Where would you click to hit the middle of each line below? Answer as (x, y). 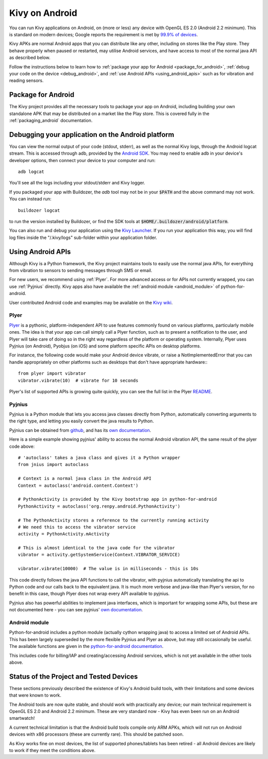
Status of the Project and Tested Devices (74, 676)
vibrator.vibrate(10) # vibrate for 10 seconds (78, 380)
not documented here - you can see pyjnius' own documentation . (76, 610)
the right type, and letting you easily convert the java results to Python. (81, 421)
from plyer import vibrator (52, 374)
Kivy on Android (43, 13)
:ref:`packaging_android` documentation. (51, 120)
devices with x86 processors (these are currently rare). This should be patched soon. (97, 734)
